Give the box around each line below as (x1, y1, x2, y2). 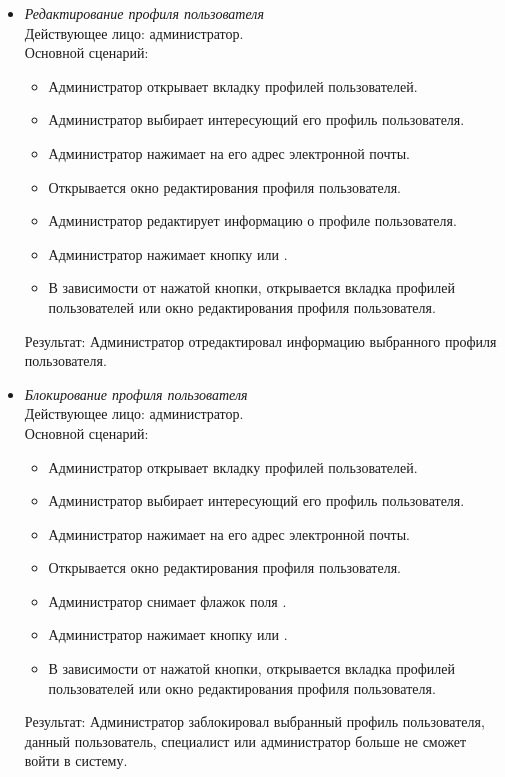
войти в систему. (24, 750, 128, 771)
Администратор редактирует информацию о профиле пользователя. (48, 210, 457, 231)
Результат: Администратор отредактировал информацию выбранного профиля (24, 330, 497, 351)
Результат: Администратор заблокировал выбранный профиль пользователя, (24, 711, 485, 732)
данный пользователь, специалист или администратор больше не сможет (24, 730, 467, 751)
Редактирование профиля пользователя (24, 3, 264, 23)
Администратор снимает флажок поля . (48, 590, 287, 611)
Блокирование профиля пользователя (24, 383, 248, 404)
